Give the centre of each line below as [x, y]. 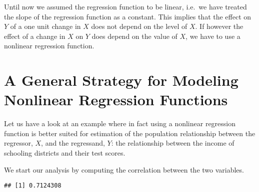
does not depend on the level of [139, 26]
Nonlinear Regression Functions [116, 99]
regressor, [18, 143]
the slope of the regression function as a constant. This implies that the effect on [128, 16]
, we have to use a [213, 36]
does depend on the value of [134, 36]
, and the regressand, [73, 143]
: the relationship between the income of [173, 143]
